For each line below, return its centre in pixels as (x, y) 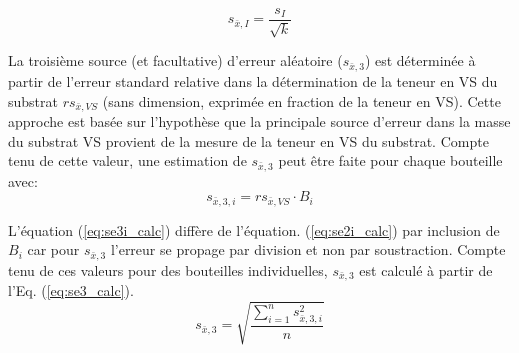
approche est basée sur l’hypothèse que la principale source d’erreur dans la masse (259, 120)
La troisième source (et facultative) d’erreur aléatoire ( (175, 60)
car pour (53, 249)
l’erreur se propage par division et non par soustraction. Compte (308, 249)
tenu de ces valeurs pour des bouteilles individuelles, (168, 269)
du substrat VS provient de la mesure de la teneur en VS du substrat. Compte (248, 140)
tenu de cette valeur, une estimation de (127, 160)
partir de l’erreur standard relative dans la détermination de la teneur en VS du (253, 80)
